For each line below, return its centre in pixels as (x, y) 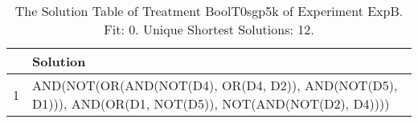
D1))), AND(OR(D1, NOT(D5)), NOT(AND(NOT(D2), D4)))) (211, 103)
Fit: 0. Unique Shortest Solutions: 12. (209, 29)
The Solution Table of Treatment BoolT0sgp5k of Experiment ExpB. (209, 11)
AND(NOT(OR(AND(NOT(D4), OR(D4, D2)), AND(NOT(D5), (215, 85)
